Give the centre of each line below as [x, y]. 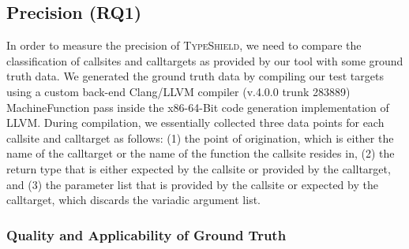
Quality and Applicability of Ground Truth [146, 234]
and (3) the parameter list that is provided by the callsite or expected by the [192, 184]
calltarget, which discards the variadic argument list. [133, 200]
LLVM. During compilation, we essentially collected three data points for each [195, 123]
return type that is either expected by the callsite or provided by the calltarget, [199, 168]
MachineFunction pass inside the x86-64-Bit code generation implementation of [198, 107]
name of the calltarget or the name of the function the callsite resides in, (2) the [201, 153]
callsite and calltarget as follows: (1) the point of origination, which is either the [200, 138]
